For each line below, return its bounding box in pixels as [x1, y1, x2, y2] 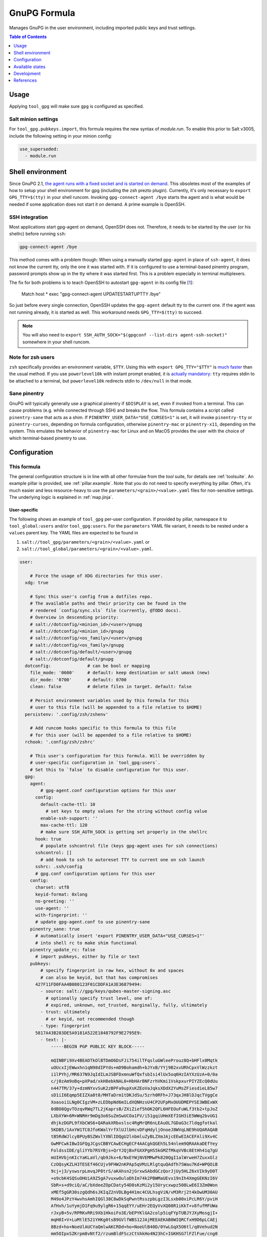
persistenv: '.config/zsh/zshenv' [25, 712, 109, 717]
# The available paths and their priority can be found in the [30, 601, 187, 606]
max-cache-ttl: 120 [40, 822, 88, 828]
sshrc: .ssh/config [35, 864, 83, 869]
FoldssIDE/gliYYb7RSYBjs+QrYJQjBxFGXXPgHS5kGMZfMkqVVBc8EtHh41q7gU [50, 1148, 218, 1153]
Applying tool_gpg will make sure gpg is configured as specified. [9, 103, 144, 109]
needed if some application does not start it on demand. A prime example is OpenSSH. [9, 201, 186, 207]
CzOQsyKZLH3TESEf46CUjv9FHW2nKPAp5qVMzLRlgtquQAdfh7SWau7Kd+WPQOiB [50, 1162, 218, 1167]
